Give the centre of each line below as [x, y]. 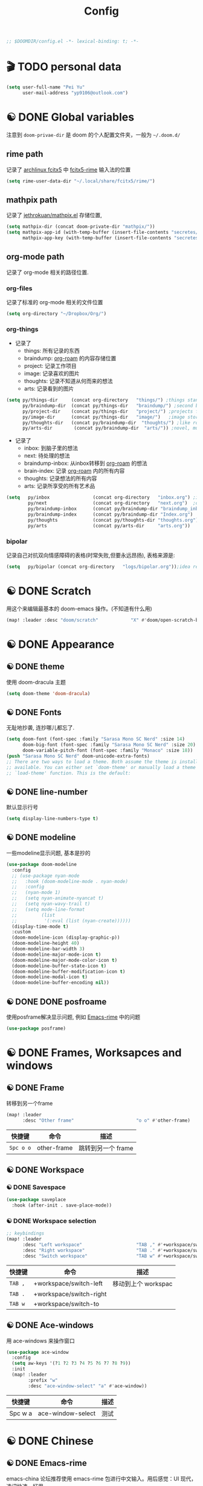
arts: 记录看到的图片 [49, 388]
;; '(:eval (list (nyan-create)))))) [71, 921]
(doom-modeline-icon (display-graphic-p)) [66, 938]
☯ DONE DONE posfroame [56, 1001]
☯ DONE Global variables [70, 117]
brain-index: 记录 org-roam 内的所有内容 [74, 471]
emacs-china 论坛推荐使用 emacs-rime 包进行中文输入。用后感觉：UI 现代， [101, 1478]
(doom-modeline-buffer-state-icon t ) [59, 966]
